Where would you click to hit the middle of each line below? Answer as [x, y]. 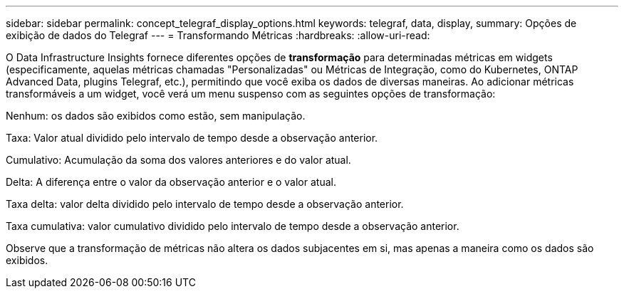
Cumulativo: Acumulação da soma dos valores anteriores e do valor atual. [178, 160]
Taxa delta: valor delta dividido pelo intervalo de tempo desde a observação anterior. [205, 204]
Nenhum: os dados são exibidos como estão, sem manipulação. [156, 116]
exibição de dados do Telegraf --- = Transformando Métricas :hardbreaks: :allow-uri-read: [218, 35]
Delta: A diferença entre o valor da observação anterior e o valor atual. [171, 182]
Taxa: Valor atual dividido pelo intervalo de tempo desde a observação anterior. [192, 138]
